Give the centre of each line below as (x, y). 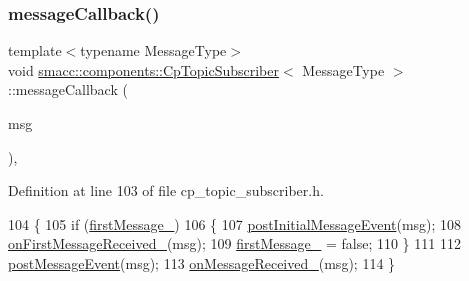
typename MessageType (153, 50)
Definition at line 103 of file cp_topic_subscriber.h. (166, 190)
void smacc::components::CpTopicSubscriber (144, 69)
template (35, 50)
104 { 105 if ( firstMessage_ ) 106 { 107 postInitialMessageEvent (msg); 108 (235, 223)
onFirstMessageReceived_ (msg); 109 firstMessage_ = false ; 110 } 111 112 (234, 243)
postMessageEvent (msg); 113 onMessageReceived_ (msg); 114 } (202, 262)
